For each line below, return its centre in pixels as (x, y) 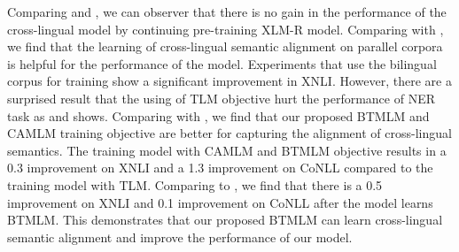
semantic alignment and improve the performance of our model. (180, 237)
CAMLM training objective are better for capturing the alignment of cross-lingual (229, 133)
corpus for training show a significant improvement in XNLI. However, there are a (229, 81)
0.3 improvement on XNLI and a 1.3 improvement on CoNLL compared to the (220, 168)
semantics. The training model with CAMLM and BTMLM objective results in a (227, 150)
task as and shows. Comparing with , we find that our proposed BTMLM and (218, 115)
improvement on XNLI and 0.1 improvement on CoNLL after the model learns (220, 202)
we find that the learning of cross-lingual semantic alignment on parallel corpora (225, 46)
